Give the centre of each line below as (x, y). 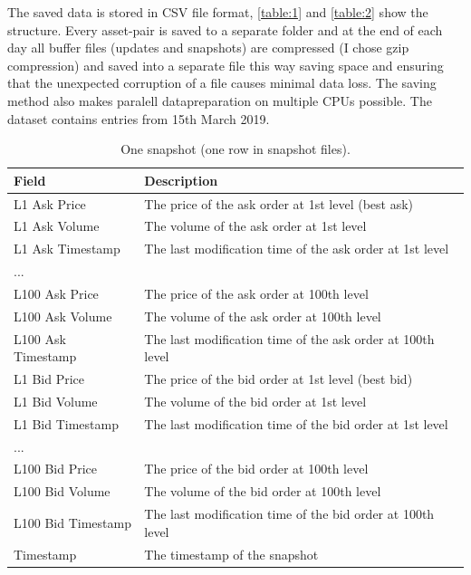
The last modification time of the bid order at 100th (289, 514)
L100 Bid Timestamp (72, 522)
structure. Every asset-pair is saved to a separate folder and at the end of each (225, 29)
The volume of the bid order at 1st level (255, 401)
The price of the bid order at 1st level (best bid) (279, 379)
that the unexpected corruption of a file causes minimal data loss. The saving (222, 83)
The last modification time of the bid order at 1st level (296, 423)
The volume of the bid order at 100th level (263, 491)
